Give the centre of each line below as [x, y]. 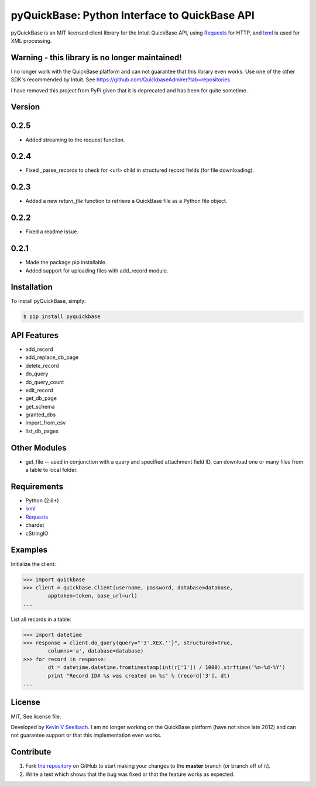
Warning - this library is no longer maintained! [97, 58]
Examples [29, 550]
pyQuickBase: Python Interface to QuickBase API [133, 15]
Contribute [31, 752]
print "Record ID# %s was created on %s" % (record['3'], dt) [139, 676]
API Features [35, 335]
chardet [35, 525]
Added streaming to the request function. [75, 140]
